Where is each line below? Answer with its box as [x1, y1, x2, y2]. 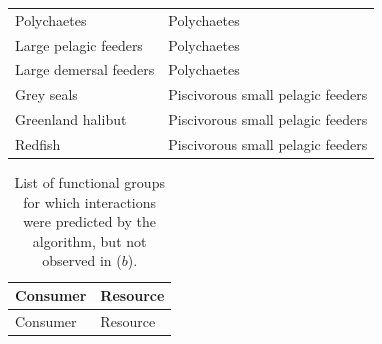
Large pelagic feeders [15, 34, 143, 55]
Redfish [15, 133, 61, 154]
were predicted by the [23, 211, 157, 232]
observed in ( [42, 250, 122, 271]
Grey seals [15, 84, 78, 105]
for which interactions [23, 191, 157, 212]
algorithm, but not [32, 230, 147, 251]
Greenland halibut [15, 109, 127, 130]
